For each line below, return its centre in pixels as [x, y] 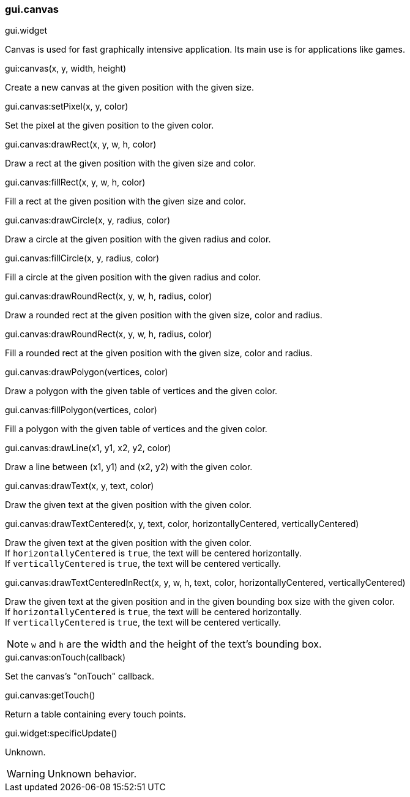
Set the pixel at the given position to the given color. [110, 125]
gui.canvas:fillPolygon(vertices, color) [81, 410]
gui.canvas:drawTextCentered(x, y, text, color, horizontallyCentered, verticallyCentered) [182, 524]
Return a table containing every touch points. [95, 714]
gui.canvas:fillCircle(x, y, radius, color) [82, 258]
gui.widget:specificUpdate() [61, 733]
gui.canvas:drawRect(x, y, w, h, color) [81, 144]
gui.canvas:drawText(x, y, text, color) [80, 486]
